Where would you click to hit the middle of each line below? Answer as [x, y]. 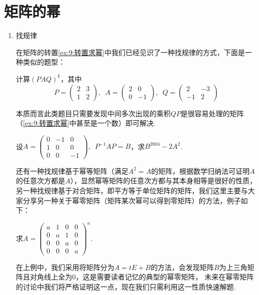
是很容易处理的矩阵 [212, 113]
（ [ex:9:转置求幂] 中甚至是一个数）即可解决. [86, 123]
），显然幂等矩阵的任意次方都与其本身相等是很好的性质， [164, 181]
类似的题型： [44, 62]
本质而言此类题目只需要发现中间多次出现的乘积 [93, 113]
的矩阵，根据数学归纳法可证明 [201, 171]
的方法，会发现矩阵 [182, 267]
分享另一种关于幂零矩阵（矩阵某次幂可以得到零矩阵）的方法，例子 [132, 200]
